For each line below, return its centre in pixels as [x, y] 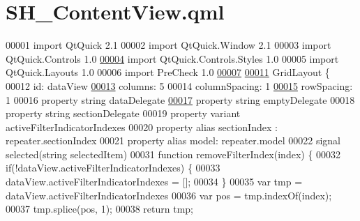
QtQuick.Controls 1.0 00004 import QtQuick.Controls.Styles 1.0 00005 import [172, 58]
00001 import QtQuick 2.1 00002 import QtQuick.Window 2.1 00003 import [168, 45]
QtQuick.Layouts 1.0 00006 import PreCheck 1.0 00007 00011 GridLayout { [168, 72]
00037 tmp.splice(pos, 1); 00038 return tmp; [99, 209]
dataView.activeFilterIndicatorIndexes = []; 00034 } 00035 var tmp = [154, 182]
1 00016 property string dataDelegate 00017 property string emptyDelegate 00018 [180, 99]
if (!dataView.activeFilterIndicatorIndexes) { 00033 [113, 168]
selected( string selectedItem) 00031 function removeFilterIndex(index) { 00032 [173, 154]
